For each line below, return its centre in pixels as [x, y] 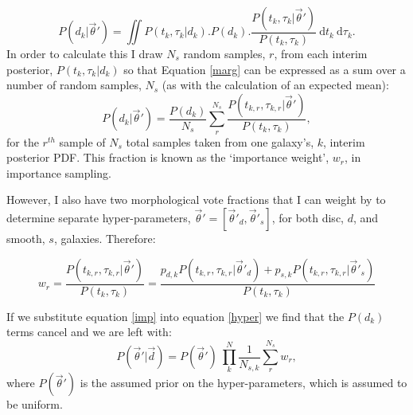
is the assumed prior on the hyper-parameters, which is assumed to [244, 383]
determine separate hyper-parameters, [99, 218]
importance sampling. [59, 172]
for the [23, 141]
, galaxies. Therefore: [105, 239]
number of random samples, [74, 85]
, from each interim [321, 54]
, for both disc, [308, 218]
